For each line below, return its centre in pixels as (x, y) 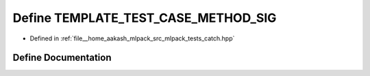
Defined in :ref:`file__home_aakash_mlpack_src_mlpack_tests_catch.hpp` (132, 38)
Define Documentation (62, 58)
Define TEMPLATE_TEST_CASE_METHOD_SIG (145, 18)
